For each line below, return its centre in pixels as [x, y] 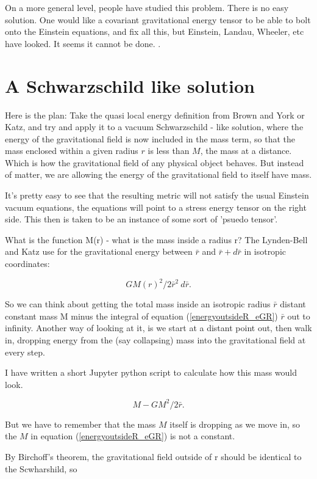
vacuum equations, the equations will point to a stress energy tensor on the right [156, 207]
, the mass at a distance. [246, 151]
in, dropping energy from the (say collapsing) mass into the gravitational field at [155, 339]
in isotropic [265, 251]
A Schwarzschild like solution [130, 85]
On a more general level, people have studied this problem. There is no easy [147, 7]
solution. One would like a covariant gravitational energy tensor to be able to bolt [158, 19]
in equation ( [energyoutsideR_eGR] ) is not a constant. [133, 436]
